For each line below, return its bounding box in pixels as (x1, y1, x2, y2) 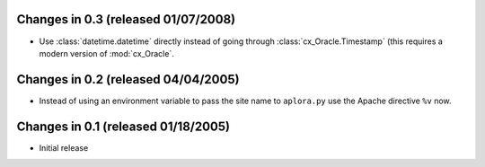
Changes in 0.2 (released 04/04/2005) (16, 72, 240, 87)
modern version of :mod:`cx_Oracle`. (39, 48, 174, 58)
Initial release (39, 142, 89, 153)
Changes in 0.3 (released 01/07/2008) (16, 12, 236, 27)
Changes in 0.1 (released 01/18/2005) (16, 119, 231, 134)
